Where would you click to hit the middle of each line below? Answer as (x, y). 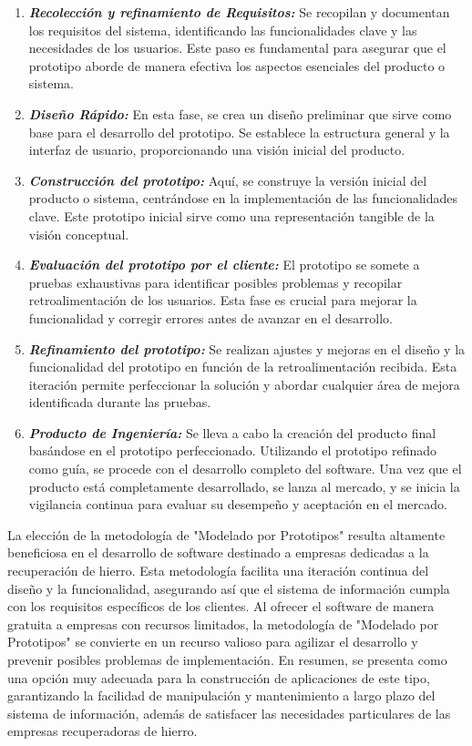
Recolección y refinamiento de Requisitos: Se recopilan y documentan (239, 12)
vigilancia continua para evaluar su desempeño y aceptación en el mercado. (238, 504)
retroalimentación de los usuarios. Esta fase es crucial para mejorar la (223, 300)
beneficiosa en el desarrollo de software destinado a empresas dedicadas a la (218, 552)
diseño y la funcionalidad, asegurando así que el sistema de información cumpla (229, 588)
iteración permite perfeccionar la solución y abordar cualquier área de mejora (244, 384)
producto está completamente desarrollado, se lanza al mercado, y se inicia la (244, 486)
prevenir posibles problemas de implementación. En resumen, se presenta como (227, 659)
